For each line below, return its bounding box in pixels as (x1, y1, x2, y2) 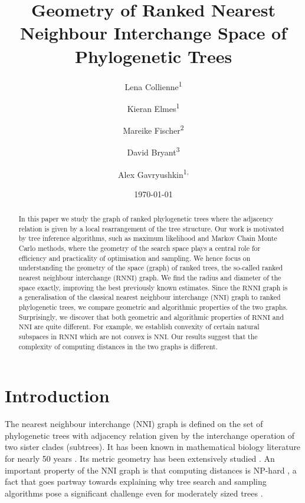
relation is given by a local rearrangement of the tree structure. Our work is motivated (18, 223, 284, 233)
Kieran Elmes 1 (127, 100, 180, 114)
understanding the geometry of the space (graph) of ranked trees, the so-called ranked (18, 263, 283, 273)
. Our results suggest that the (166, 332, 258, 342)
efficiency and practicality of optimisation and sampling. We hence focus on (18, 253, 251, 263)
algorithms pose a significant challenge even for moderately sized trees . (5, 487, 263, 499)
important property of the (5, 464, 99, 476)
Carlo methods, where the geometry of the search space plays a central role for (18, 243, 261, 253)
